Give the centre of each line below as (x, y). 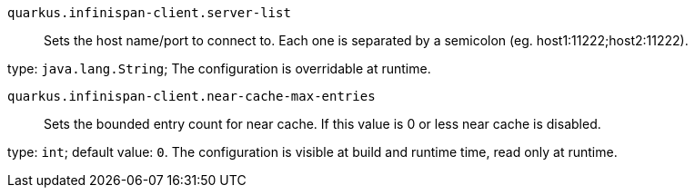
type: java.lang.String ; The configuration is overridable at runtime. (219, 68)
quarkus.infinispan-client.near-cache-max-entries (191, 96)
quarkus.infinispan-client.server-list (149, 13)
